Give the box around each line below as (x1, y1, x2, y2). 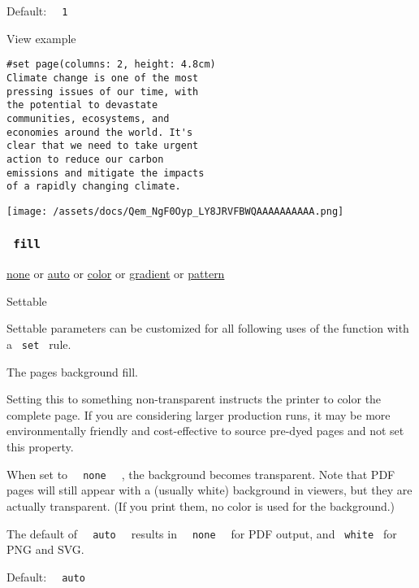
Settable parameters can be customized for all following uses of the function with (6, 320, 409, 337)
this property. (6, 438, 74, 455)
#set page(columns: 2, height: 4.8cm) (6, 59, 216, 71)
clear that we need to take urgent (6, 140, 199, 152)
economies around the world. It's (6, 126, 193, 138)
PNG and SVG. (6, 541, 84, 558)
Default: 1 (6, 2, 68, 19)
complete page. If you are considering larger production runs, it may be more (6, 406, 391, 423)
